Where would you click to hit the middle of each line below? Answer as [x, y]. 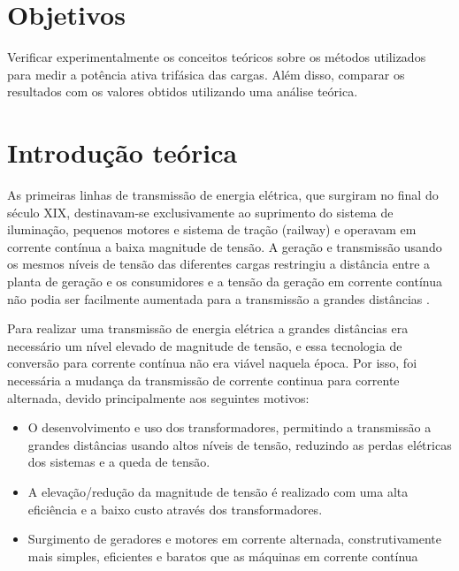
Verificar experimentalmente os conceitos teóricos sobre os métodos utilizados [217, 57]
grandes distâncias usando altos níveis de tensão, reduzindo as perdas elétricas [240, 444]
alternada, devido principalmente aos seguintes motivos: [158, 397]
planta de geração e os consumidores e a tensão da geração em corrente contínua [225, 281]
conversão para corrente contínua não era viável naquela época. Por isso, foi [212, 363]
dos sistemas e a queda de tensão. [119, 462]
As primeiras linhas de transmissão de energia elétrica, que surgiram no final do [223, 195]
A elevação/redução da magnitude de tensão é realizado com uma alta [218, 491]
